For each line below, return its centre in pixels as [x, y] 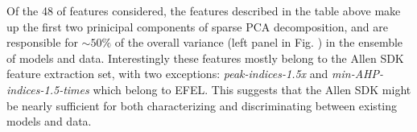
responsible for [42, 42]
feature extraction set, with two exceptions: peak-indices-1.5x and [167, 74]
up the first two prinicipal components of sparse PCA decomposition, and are [198, 26]
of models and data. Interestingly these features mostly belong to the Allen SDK [205, 58]
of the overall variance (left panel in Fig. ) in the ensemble [259, 42]
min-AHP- [357, 74]
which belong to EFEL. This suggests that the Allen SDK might [252, 89]
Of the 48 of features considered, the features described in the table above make [204, 10]
